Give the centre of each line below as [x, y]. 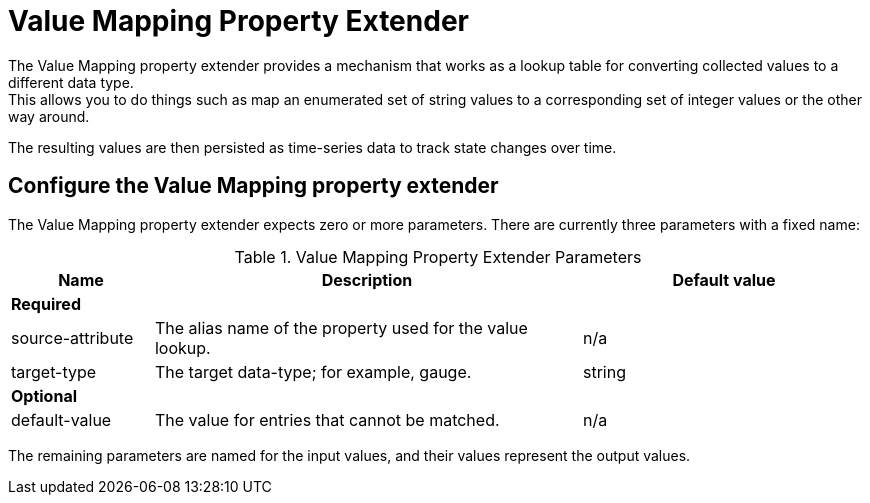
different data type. [71, 82]
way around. [49, 116]
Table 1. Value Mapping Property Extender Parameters [438, 256]
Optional [44, 395]
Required [46, 303]
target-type [54, 371]
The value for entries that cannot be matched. [327, 419]
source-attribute [72, 337]
